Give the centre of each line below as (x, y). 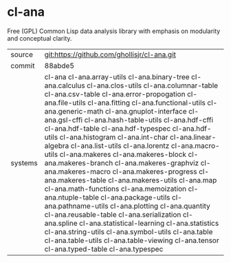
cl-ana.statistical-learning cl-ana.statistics (149, 223)
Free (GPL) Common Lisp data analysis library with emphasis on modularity (114, 31)
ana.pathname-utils (76, 206)
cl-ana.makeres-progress (155, 171)
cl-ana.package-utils (135, 197)
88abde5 (59, 65)
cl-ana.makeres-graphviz (157, 162)
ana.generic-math (74, 111)
